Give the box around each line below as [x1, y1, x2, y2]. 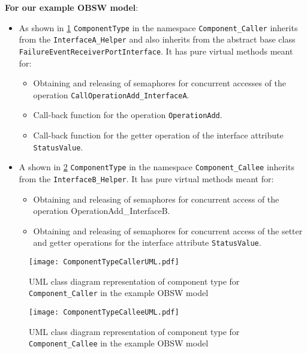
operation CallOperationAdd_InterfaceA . [33, 88, 189, 101]
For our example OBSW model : [5, 1, 139, 13]
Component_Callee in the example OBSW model [29, 337, 209, 349]
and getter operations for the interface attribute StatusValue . [33, 236, 261, 249]
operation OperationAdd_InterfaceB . [33, 204, 170, 217]
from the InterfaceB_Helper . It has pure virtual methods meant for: [19, 172, 274, 185]
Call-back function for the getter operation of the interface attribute [33, 129, 284, 141]
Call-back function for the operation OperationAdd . [33, 108, 222, 121]
